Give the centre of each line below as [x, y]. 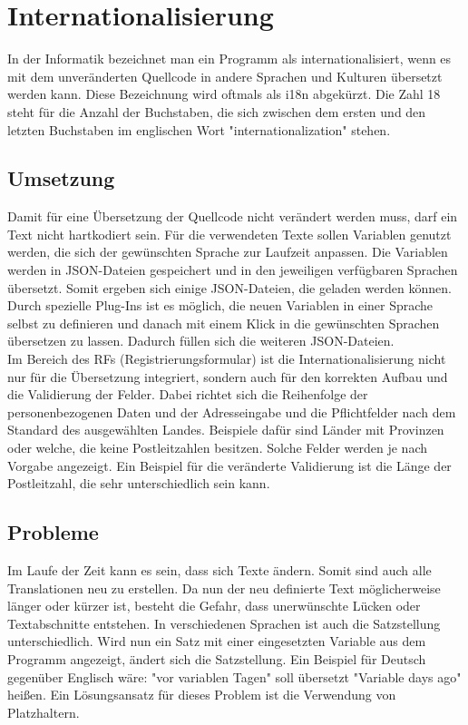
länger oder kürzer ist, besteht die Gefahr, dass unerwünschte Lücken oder [214, 606]
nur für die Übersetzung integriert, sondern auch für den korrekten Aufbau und [228, 376]
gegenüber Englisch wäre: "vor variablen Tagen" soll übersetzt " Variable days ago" [234, 676]
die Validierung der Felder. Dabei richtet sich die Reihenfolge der [188, 394]
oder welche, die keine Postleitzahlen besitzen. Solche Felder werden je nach [218, 448]
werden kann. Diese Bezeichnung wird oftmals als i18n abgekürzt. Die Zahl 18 [224, 94]
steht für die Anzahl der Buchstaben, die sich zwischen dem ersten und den [217, 111]
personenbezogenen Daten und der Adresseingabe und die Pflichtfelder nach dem [232, 411]
